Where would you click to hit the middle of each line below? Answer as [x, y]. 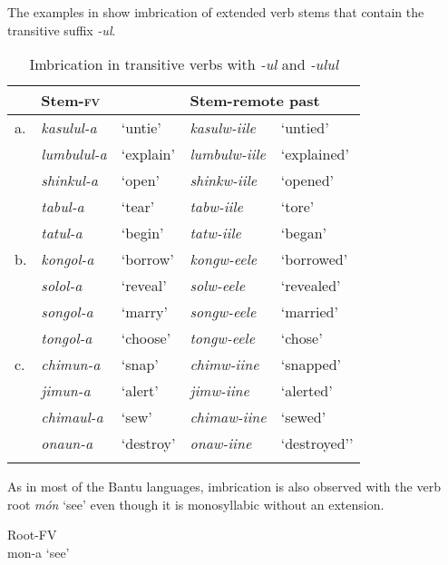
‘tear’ [138, 207]
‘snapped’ [311, 365]
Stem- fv [71, 101]
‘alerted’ [307, 391]
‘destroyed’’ [317, 443]
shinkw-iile [224, 180]
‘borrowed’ [314, 259]
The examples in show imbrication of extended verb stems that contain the [216, 12]
